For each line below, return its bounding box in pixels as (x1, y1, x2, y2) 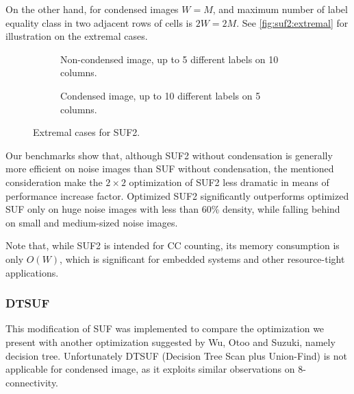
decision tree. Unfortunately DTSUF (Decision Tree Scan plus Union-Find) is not (5, 348, 348, 362)
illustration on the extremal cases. (5, 29, 148, 43)
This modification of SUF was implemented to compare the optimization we (5, 321, 325, 336)
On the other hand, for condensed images (5, 2, 179, 16)
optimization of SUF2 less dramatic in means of (129, 174, 329, 189)
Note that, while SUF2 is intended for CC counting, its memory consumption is (5, 238, 340, 253)
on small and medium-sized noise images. (5, 215, 178, 229)
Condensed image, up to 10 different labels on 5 (60, 88, 261, 102)
